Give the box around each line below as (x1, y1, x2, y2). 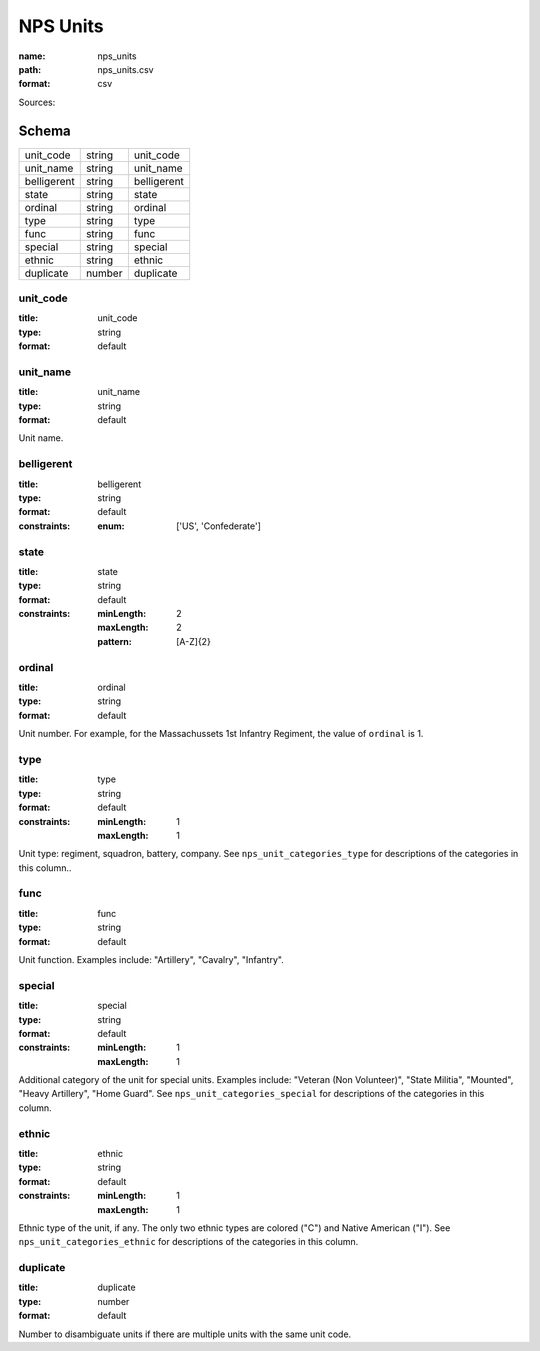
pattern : (97, 635, 132, 647)
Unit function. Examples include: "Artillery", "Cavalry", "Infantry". (18, 953, 284, 965)
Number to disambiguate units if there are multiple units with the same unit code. (18, 1328, 352, 1340)
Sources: (18, 96, 56, 108)
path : (18, 63, 42, 75)
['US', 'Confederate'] (176, 520, 262, 532)
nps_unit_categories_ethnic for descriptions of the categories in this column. (18, 1236, 359, 1248)
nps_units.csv (97, 63, 154, 75)
